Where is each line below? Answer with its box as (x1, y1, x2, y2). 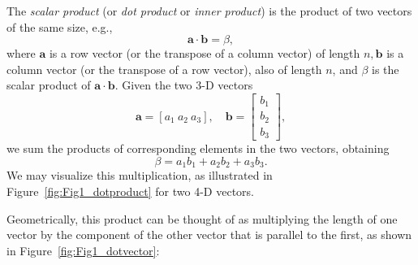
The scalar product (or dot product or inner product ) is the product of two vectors (6, 2, 412, 19)
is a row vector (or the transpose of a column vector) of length (49, 45, 360, 62)
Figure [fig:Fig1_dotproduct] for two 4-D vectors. (6, 183, 254, 200)
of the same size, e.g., (6, 18, 113, 35)
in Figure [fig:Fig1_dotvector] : (6, 241, 160, 258)
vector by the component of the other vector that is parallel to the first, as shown (6, 226, 412, 243)
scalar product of (6, 76, 91, 93)
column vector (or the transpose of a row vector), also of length (6, 60, 322, 77)
